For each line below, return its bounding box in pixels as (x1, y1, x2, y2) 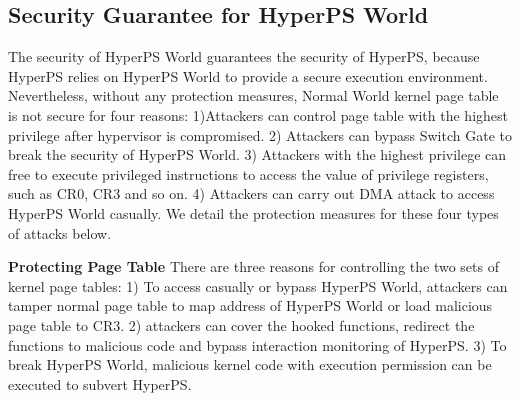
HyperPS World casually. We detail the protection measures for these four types (8, 202, 499, 223)
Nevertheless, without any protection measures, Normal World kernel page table (8, 85, 499, 106)
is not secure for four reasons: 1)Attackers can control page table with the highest (8, 104, 508, 125)
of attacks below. (8, 222, 112, 243)
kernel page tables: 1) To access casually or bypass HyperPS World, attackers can (8, 275, 508, 296)
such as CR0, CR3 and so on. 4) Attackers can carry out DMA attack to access (8, 183, 495, 204)
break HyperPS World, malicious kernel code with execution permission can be (8, 354, 492, 375)
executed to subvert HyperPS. (8, 373, 192, 394)
